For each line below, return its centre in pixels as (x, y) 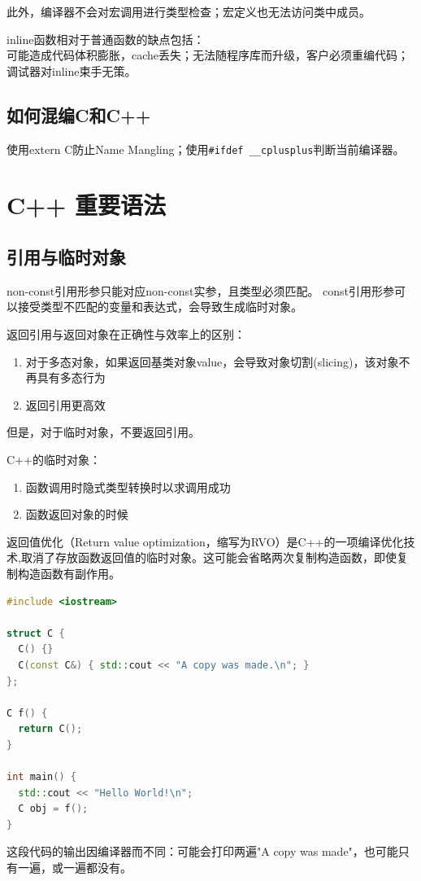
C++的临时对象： (54, 459)
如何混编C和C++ (79, 114)
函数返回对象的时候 (77, 514)
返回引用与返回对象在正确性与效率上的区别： (126, 334)
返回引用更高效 (65, 404)
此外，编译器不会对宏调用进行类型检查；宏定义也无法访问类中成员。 (189, 11)
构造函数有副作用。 (69, 573)
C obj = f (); (53, 809)
